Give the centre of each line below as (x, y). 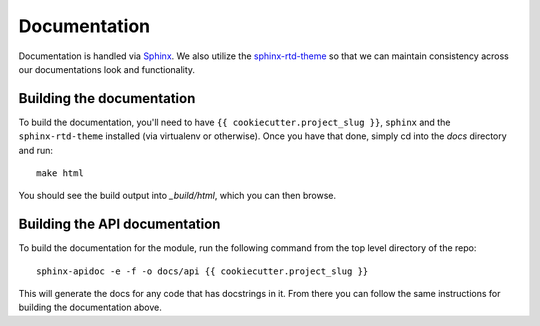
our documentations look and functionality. (106, 69)
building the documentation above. (90, 307)
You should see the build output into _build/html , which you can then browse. (177, 196)
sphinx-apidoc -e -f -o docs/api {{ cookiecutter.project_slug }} (202, 271)
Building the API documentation (119, 224)
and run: (36, 150)
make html (60, 173)
